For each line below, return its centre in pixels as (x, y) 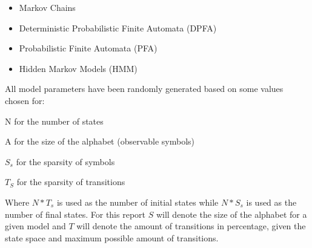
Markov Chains (47, 7)
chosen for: (25, 100)
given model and (35, 226)
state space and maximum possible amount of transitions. (112, 237)
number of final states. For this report (75, 214)
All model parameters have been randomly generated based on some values (144, 89)
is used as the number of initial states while (138, 202)
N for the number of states (54, 121)
